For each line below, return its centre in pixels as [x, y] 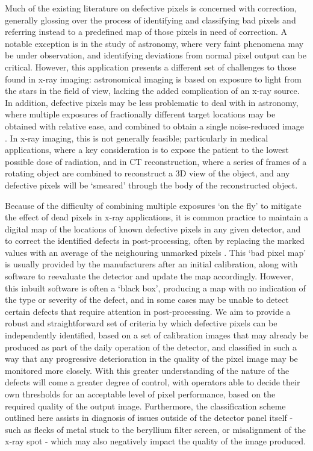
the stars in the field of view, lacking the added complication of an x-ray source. [152, 91]
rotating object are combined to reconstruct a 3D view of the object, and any [147, 173]
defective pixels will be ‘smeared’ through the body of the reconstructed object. [151, 185]
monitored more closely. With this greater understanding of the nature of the [147, 370]
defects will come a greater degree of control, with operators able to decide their [153, 382]
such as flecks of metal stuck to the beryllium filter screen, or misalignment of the [155, 429]
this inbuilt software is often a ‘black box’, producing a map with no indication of [155, 288]
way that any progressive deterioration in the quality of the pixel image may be [151, 359]
